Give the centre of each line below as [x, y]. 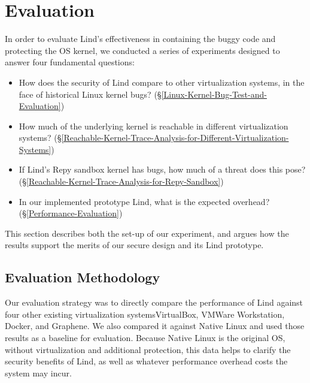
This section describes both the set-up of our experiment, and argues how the [147, 233]
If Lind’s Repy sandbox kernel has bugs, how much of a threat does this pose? [162, 169]
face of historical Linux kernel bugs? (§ [90, 94]
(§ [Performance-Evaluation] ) [71, 213]
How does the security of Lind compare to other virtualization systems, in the [162, 82]
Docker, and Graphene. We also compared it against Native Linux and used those [155, 326]
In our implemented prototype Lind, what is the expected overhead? [144, 201]
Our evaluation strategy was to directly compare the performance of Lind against [154, 302]
